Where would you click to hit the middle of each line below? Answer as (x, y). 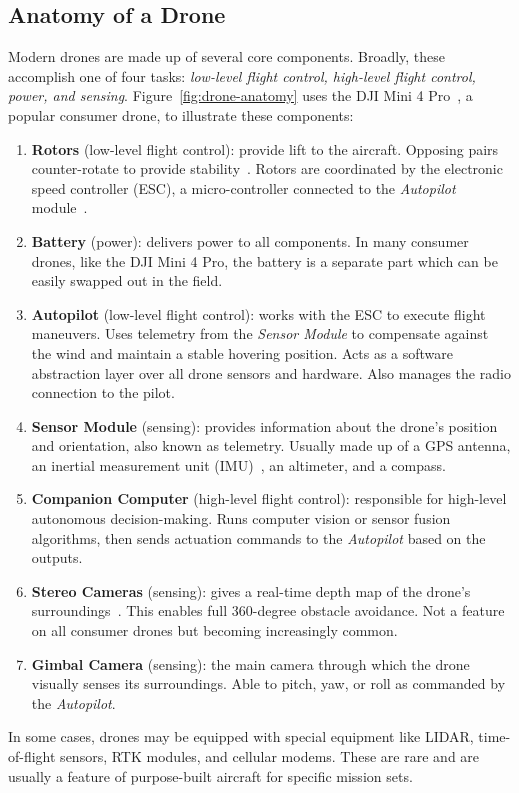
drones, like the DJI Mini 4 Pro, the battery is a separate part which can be (264, 260)
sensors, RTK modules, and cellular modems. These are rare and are (270, 756)
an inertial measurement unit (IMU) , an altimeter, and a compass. (238, 464)
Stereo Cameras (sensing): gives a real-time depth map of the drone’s (251, 590)
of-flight (32, 756)
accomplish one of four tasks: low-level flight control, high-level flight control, (242, 75)
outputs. (57, 557)
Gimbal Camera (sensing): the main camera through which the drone (250, 663)
